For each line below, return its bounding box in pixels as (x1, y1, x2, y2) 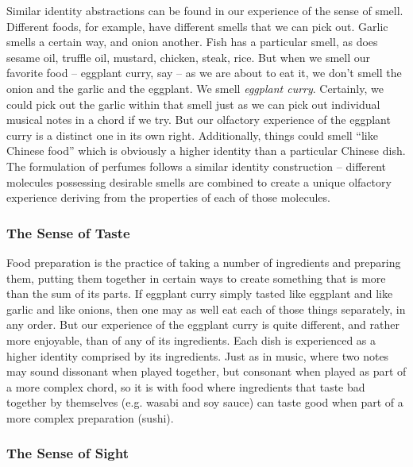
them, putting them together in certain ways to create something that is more (6, 269, 386, 286)
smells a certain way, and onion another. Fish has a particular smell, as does (6, 33, 378, 50)
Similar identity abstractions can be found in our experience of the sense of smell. (6, 2, 403, 18)
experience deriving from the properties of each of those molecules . (6, 189, 330, 206)
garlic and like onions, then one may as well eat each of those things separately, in (6, 300, 406, 317)
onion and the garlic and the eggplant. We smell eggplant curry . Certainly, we (6, 79, 384, 96)
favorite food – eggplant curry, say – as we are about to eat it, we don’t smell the (6, 64, 402, 81)
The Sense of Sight (6, 443, 129, 463)
